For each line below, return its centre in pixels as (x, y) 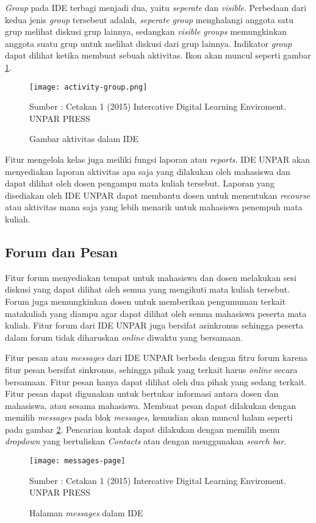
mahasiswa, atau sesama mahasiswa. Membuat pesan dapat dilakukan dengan (150, 405)
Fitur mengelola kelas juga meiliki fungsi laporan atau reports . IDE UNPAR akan (158, 159)
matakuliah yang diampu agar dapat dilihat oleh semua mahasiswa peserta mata (156, 313)
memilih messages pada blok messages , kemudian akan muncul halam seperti (149, 417)
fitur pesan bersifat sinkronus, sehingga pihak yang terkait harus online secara (151, 369)
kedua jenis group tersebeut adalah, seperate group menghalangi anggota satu (149, 19)
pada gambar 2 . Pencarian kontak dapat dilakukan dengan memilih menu (142, 429)
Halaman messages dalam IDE (86, 512)
